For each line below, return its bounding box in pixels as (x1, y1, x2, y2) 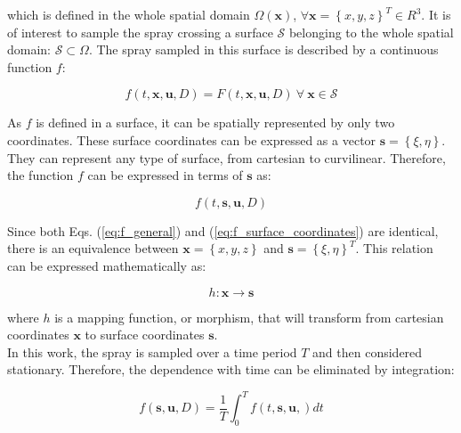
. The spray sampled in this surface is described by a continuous (88, 40, 439, 59)
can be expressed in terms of (87, 166, 243, 184)
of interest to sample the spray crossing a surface (7, 22, 273, 41)
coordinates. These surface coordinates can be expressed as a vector (7, 130, 376, 149)
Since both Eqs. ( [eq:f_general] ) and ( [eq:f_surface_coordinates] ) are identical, (7, 221, 439, 240)
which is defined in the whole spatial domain (7, 5, 250, 23)
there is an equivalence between (7, 239, 179, 257)
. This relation (355, 239, 433, 257)
